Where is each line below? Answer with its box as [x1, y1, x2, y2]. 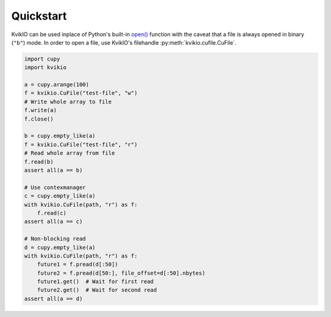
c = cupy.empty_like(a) [24, 193, 96, 200]
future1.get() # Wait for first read [37, 278, 154, 285]
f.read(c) [37, 209, 67, 217]
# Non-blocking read [24, 236, 86, 242]
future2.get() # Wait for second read [37, 286, 158, 294]
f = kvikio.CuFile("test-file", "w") [24, 89, 138, 97]
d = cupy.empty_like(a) [24, 244, 96, 251]
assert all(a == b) [24, 167, 83, 174]
